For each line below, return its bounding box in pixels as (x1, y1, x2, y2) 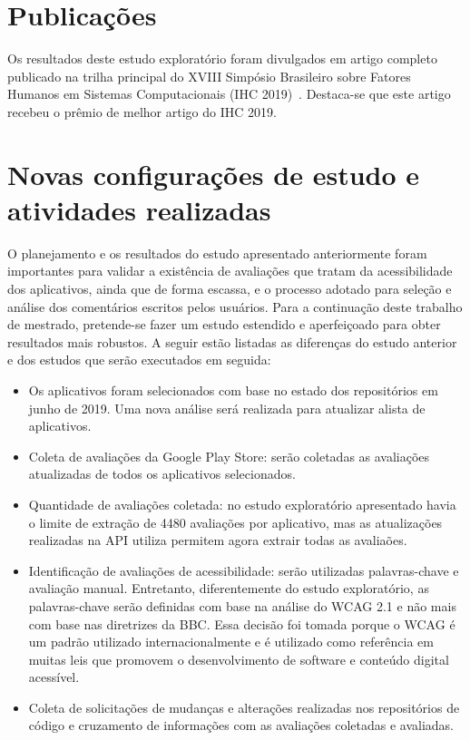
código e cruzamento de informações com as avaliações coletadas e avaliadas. (28, 716, 454, 735)
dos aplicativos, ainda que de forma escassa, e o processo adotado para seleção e (7, 279, 452, 297)
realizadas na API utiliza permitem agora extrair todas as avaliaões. (28, 531, 407, 550)
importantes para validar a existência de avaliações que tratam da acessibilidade (7, 261, 453, 280)
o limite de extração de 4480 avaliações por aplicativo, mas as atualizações (28, 512, 443, 531)
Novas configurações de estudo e (7, 155, 420, 192)
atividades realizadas (7, 190, 271, 228)
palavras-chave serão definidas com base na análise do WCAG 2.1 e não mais (28, 596, 456, 615)
